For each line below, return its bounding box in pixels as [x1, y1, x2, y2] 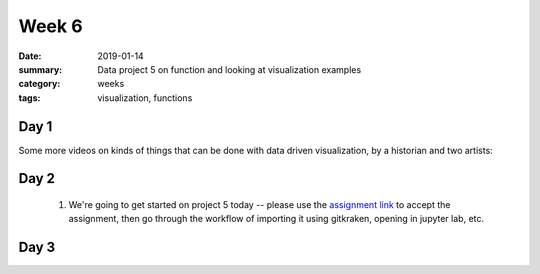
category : [18, 78, 61, 90]
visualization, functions [97, 91, 193, 104]
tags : [18, 91, 41, 104]
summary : [18, 63, 63, 75]
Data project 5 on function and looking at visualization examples [97, 63, 362, 75]
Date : [18, 50, 42, 62]
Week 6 [18, 15, 84, 37]
